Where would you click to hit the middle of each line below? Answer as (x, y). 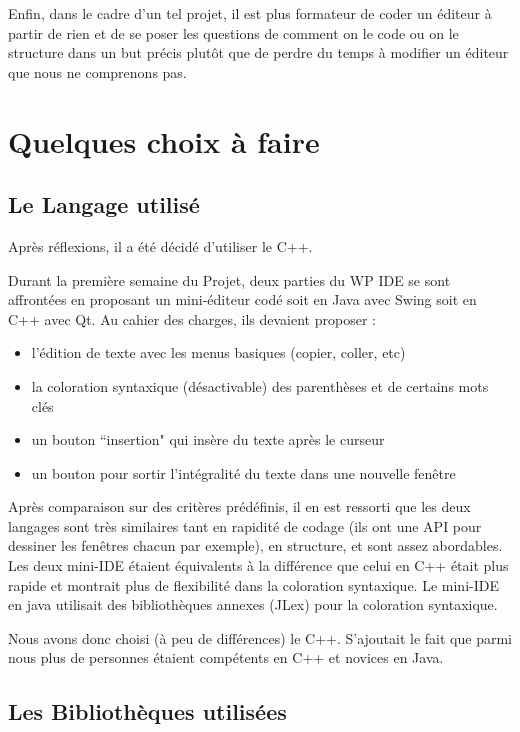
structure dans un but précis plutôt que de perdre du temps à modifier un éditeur (258, 52)
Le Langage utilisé (104, 204)
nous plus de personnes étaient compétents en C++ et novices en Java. (226, 657)
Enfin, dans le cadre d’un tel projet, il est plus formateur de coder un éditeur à (250, 13)
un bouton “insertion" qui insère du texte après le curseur (208, 439)
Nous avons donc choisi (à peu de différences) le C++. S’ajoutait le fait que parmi (260, 637)
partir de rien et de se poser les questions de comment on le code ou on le (233, 32)
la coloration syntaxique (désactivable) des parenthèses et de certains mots (260, 385)
